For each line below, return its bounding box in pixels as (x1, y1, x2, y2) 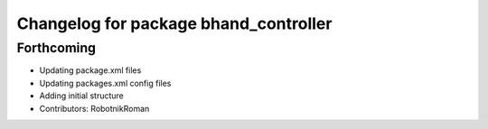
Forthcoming (16, 40, 97, 56)
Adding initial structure (39, 90, 124, 101)
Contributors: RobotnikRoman (39, 103, 150, 114)
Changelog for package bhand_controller (16, 14, 333, 33)
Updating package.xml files (39, 65, 142, 76)
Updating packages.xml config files (39, 78, 172, 88)
